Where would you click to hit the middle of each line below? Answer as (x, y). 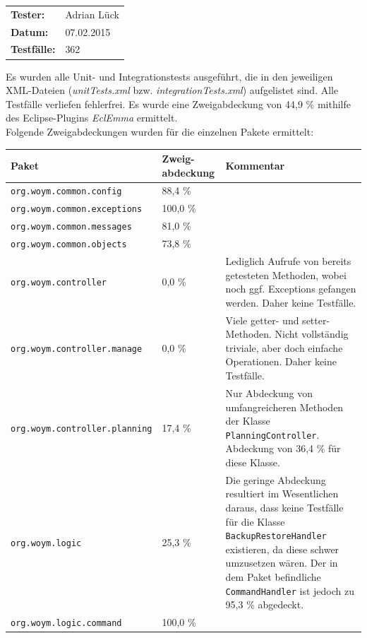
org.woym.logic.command (66, 624)
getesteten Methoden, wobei (286, 274)
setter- (316, 320)
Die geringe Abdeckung (276, 479)
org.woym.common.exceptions (77, 209)
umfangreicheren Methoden (284, 407)
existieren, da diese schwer (282, 549)
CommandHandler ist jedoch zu (290, 590)
